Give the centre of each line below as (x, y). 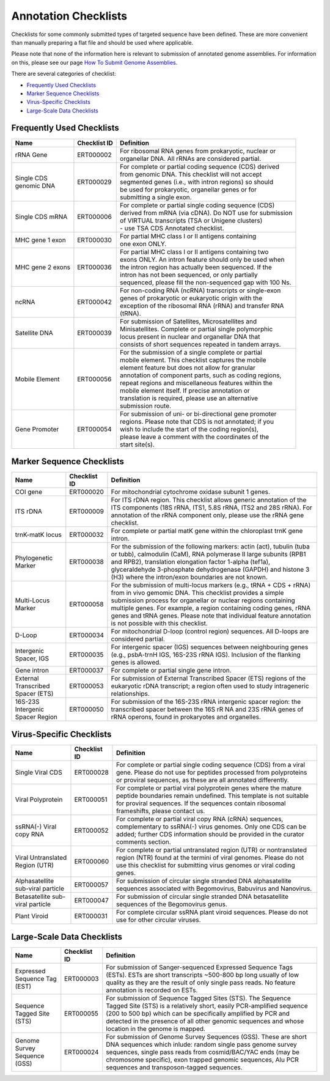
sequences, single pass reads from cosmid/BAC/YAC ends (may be (203, 1052)
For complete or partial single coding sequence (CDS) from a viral (211, 764)
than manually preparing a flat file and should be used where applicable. (102, 42)
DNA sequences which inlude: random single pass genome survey (202, 1044)
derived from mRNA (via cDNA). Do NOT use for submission (206, 213)
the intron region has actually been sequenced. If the (196, 267)
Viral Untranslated (41, 857)
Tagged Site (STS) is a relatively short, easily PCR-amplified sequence (207, 1006)
